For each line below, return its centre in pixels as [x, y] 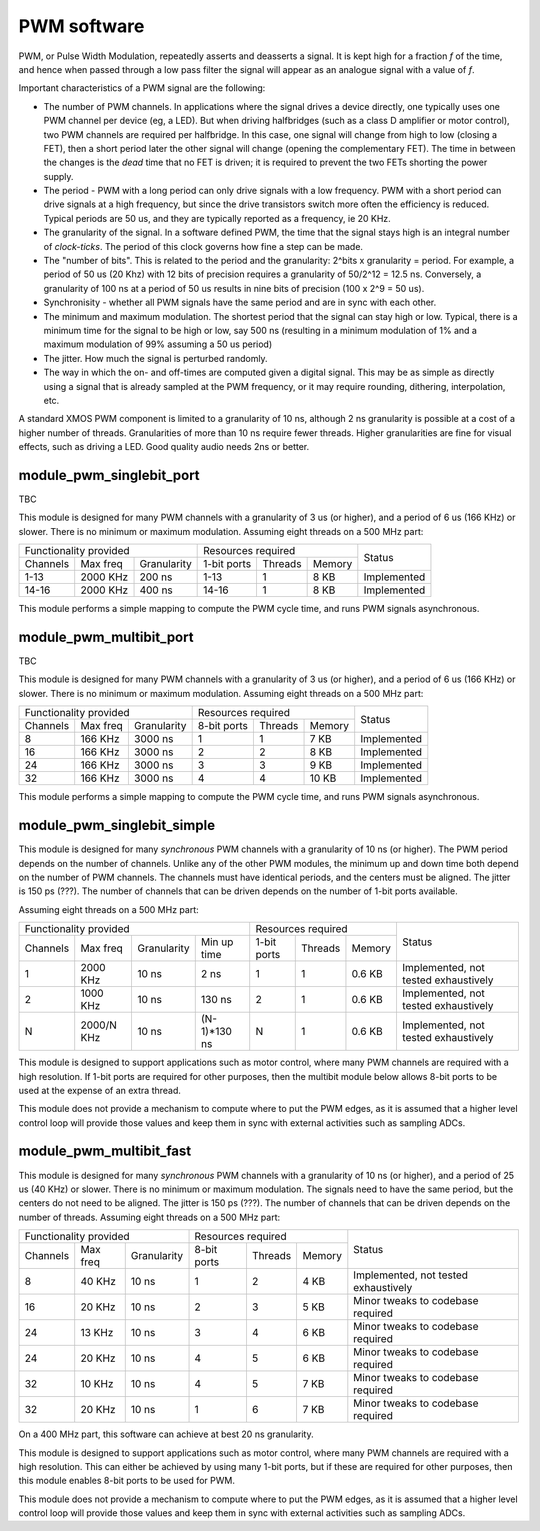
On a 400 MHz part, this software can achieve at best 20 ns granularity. [166, 1434]
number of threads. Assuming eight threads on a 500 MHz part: [149, 1217]
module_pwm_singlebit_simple [116, 825]
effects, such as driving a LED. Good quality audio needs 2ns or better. [164, 447]
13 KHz [97, 1333]
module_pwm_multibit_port [106, 636]
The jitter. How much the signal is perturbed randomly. [156, 358]
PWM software [81, 26]
